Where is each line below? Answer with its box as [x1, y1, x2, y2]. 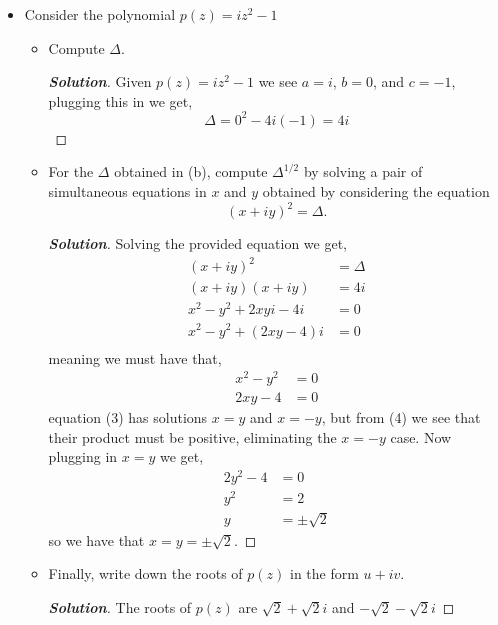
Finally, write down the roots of [48, 563, 243, 584]
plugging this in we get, [48, 90, 193, 111]
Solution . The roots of [48, 597, 192, 618]
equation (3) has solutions [48, 407, 208, 428]
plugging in [48, 446, 118, 467]
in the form [289, 563, 359, 584]
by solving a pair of [303, 161, 423, 182]
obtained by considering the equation [262, 181, 490, 202]
